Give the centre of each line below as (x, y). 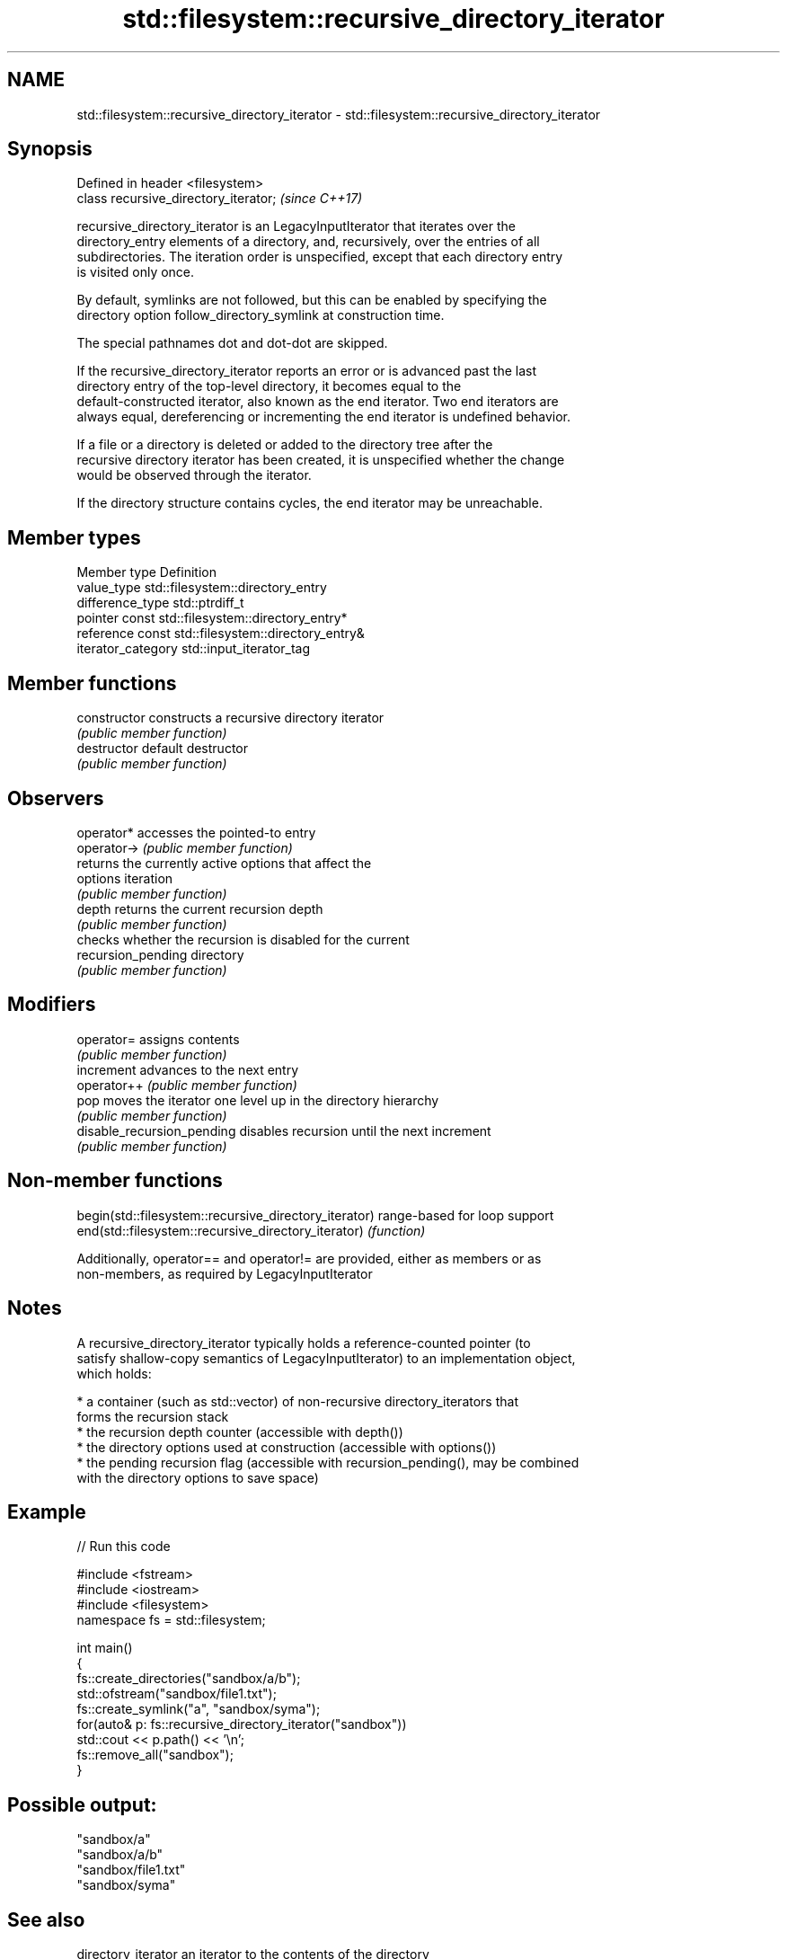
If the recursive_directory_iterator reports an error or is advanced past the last (307, 371)
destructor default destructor (162, 749)
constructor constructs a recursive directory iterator (230, 718)
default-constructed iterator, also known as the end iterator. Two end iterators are (318, 402)
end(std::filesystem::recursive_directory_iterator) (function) (251, 1230)
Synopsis (50, 149)
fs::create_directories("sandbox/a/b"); (189, 1679)
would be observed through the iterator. (194, 475)
